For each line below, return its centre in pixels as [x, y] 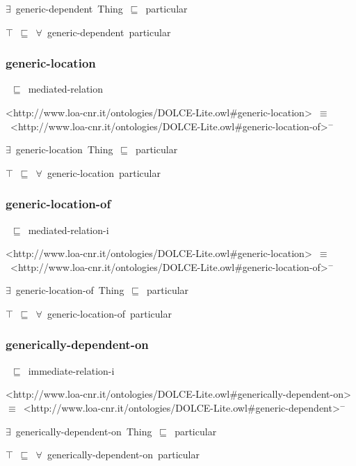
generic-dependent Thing [69, 8]
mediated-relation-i [68, 230]
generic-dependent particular [109, 32]
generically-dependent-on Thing [84, 431]
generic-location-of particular [109, 313]
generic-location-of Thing [70, 290]
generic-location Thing [64, 149]
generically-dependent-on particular [123, 455]
